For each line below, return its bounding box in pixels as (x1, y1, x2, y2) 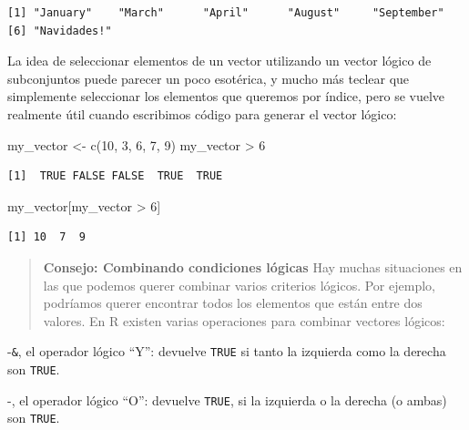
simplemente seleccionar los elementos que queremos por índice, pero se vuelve (7, 87, 445, 106)
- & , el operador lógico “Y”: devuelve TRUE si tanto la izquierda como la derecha (7, 342, 446, 361)
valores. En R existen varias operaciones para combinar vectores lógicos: (43, 311, 445, 330)
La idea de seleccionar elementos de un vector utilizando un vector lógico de (7, 51, 432, 70)
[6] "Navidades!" (7, 24, 112, 37)
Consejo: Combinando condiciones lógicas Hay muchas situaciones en (43, 257, 463, 276)
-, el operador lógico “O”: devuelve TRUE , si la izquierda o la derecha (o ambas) (7, 390, 447, 409)
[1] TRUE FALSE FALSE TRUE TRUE (7, 169, 223, 183)
